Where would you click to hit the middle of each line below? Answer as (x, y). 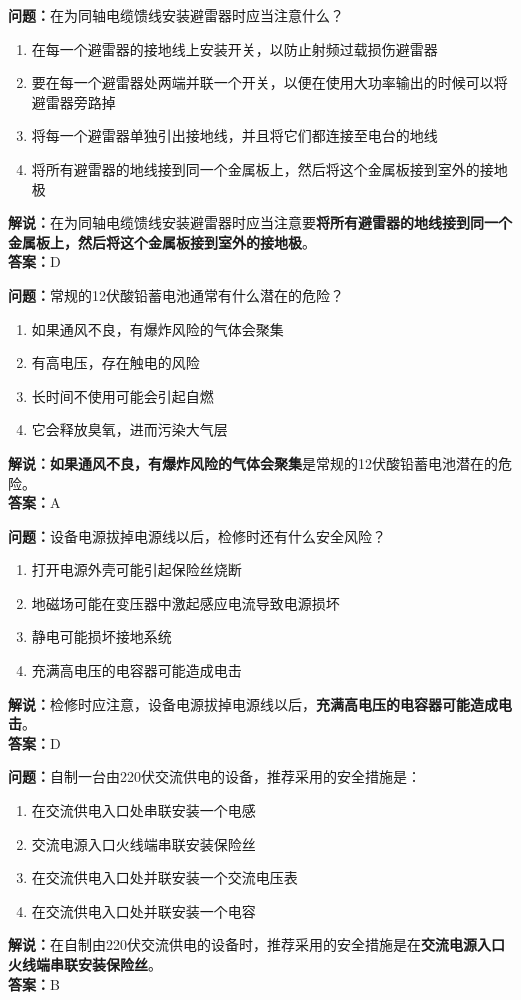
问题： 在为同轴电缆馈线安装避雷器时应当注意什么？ (176, 15)
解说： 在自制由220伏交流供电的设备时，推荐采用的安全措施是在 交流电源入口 (256, 944)
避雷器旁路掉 (73, 101)
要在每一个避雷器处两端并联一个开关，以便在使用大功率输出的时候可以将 (269, 82)
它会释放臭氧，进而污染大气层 (129, 429)
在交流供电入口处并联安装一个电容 (143, 910)
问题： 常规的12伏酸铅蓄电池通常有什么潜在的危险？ (176, 294)
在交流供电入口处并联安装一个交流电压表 (164, 877)
